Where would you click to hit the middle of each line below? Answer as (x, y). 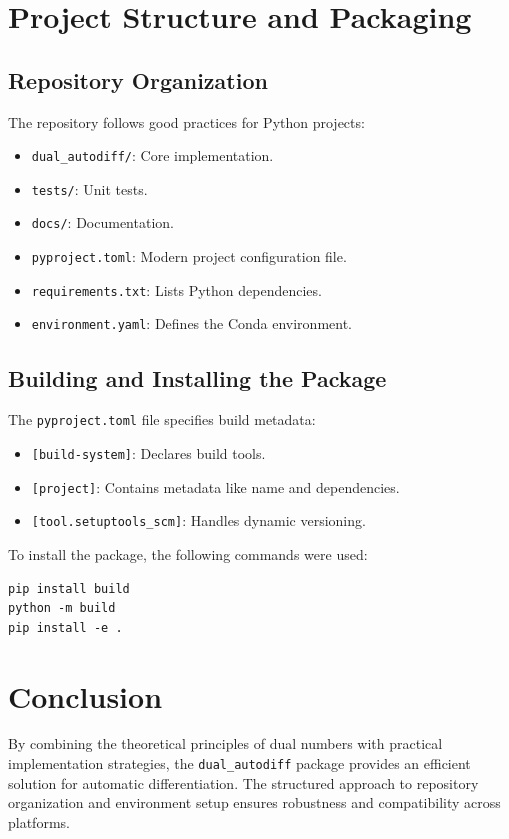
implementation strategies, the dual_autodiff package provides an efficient (239, 763)
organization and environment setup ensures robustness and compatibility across (254, 802)
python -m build (62, 608)
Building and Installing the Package (197, 377)
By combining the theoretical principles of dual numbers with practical (225, 743)
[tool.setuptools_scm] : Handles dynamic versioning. (198, 520)
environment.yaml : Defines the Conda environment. (191, 323)
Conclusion (85, 695)
